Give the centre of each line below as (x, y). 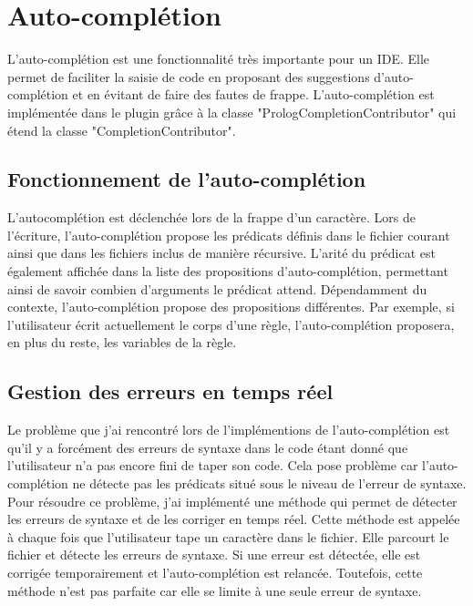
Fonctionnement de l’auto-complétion (187, 179)
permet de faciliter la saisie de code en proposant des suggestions (189, 76)
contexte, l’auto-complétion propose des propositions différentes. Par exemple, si (231, 307)
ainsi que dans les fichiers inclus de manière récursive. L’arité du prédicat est (221, 253)
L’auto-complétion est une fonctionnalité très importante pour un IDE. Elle (219, 59)
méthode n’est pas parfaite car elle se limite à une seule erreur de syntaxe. (215, 590)
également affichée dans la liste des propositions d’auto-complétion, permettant (228, 271)
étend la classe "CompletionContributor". (122, 130)
